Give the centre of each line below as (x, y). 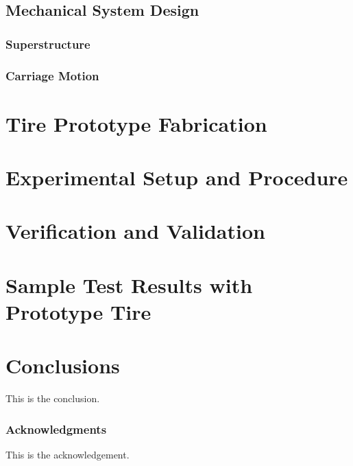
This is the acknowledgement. (68, 455)
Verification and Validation (135, 231)
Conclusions (63, 365)
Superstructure (48, 44)
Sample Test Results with (129, 284)
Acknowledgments (56, 429)
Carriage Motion (52, 75)
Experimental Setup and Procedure (177, 177)
